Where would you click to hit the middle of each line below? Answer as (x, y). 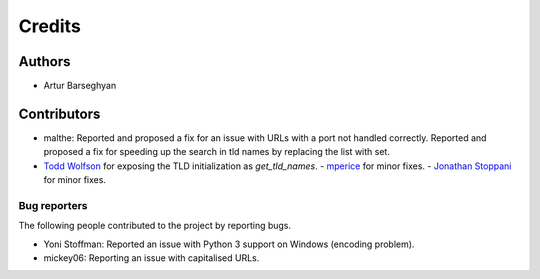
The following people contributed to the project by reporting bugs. (155, 226)
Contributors (59, 113)
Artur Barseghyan (80, 86)
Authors (44, 61)
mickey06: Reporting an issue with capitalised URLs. (151, 258)
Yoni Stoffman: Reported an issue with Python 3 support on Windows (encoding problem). (229, 244)
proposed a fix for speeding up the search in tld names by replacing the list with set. (216, 152)
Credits (50, 26)
